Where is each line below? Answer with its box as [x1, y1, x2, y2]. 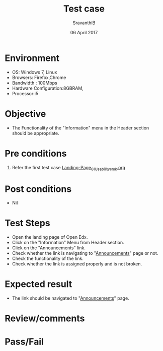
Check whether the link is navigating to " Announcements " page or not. [12, 250, 158, 256]
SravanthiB [72, 20, 96, 26]
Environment [5, 52, 60, 63]
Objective [5, 108, 46, 119]
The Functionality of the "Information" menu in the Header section [12, 124, 149, 131]
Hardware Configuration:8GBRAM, [12, 85, 84, 91]
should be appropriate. [12, 130, 60, 136]
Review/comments [5, 313, 85, 324]
